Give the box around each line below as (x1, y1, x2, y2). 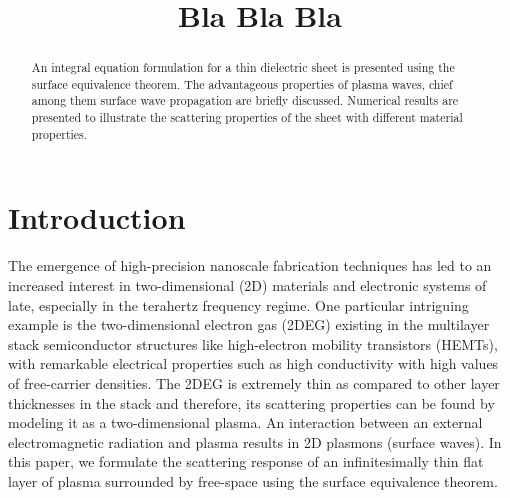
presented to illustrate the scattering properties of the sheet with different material (31, 109, 463, 126)
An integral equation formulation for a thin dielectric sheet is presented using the (31, 59, 455, 76)
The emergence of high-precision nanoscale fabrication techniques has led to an (8, 255, 492, 276)
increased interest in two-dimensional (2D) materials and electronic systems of (8, 274, 487, 295)
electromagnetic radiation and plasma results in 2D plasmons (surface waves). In (8, 431, 502, 452)
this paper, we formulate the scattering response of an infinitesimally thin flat (8, 451, 484, 472)
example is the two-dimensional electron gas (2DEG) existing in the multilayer (8, 314, 490, 335)
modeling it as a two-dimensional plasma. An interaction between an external (8, 412, 483, 433)
